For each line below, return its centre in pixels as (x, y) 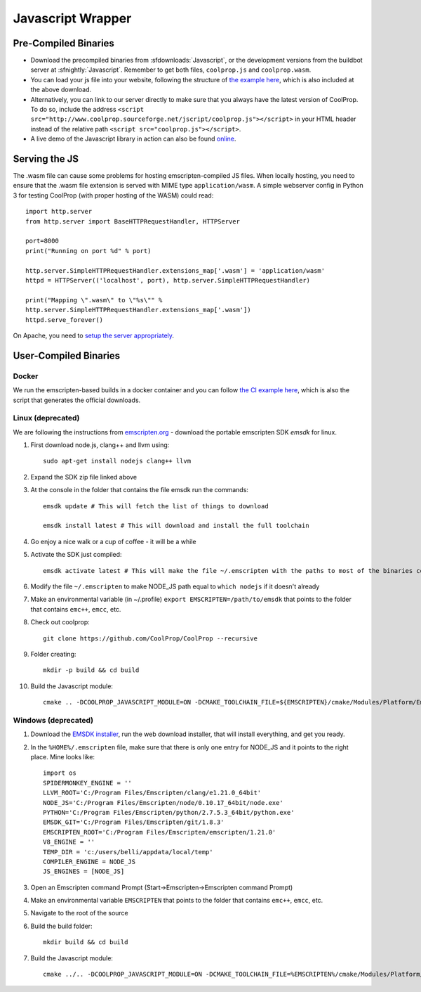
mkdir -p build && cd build (91, 670)
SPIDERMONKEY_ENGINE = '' (88, 783)
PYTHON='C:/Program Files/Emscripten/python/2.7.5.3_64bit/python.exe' (169, 812)
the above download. (61, 90)
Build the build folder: (61, 926)
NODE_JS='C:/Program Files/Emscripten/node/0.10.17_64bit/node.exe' (163, 803)
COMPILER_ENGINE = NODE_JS (89, 862)
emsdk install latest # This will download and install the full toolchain (176, 526)
